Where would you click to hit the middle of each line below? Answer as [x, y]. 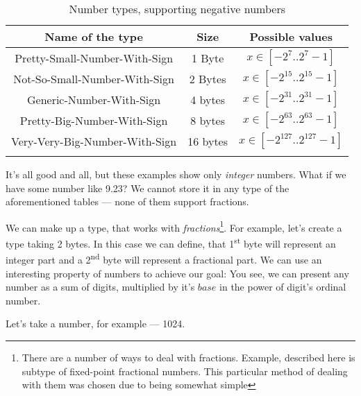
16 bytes [208, 141]
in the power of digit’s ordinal [283, 287]
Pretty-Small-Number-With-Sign [94, 58]
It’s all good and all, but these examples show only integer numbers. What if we [176, 174]
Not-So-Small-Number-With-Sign [94, 78]
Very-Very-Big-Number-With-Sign [94, 141]
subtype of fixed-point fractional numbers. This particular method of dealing [185, 371]
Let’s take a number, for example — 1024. [95, 324]
